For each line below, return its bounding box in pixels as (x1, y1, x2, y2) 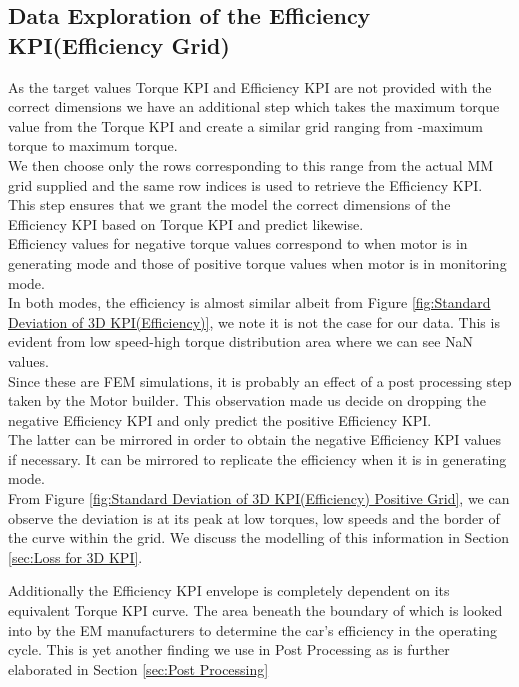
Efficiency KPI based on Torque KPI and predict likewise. (8, 213, 364, 234)
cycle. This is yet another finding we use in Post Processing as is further (8, 639, 450, 660)
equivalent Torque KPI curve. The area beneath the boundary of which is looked (8, 600, 503, 621)
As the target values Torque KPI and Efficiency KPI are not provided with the (8, 76, 492, 97)
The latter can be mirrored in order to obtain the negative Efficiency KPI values (8, 429, 502, 450)
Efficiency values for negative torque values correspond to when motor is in (8, 233, 468, 254)
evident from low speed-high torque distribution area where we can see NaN (8, 331, 474, 352)
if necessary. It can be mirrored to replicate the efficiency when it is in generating (8, 448, 507, 469)
